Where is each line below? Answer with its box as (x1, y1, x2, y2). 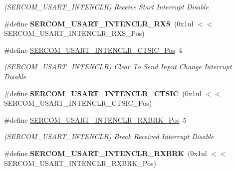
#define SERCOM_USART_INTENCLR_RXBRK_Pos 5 (4, 114, 187, 125)
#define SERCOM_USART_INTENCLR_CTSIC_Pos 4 (4, 44, 182, 55)
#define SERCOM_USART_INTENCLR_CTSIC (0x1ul (4, 88, 202, 98)
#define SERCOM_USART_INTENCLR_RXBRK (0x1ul (4, 148, 207, 158)
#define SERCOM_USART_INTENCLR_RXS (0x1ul (4, 18, 194, 28)
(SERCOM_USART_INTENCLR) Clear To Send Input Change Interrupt (4, 61, 232, 72)
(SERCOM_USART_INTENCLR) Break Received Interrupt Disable (4, 131, 214, 142)
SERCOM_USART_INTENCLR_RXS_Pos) (4, 28, 145, 38)
